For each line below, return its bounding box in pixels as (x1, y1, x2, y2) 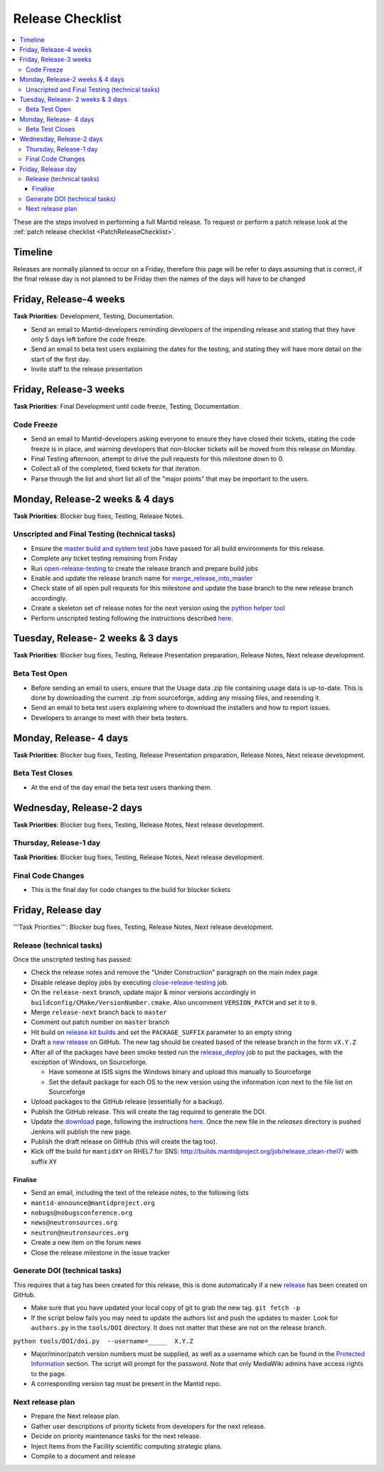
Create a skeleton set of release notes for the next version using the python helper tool (31, 604, 286, 613)
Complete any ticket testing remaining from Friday (31, 554, 178, 563)
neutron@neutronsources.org (31, 1228, 129, 1237)
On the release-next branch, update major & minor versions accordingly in (31, 988, 256, 996)
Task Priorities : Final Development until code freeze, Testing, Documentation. (13, 402, 241, 411)
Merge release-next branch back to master (31, 1008, 167, 1016)
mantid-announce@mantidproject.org (31, 1198, 156, 1207)
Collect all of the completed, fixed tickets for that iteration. (31, 464, 202, 473)
